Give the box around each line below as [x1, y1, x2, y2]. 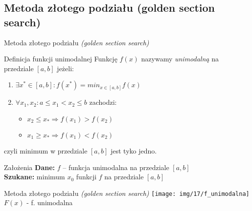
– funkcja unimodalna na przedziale [63, 162, 169, 172]
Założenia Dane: [4, 162, 55, 172]
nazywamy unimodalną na [141, 54, 219, 64]
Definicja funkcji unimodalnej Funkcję [4, 54, 117, 64]
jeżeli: [57, 63, 74, 73]
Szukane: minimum [4, 172, 65, 182]
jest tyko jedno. [110, 145, 157, 155]
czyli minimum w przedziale [4, 145, 88, 155]
